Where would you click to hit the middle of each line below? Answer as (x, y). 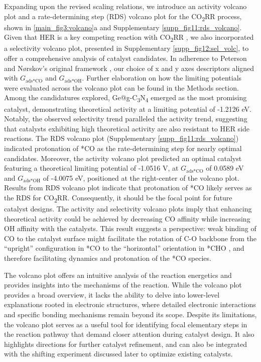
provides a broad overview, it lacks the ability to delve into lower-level (112, 294)
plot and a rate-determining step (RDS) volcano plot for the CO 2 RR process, (123, 17)
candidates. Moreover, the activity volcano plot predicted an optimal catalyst (123, 158)
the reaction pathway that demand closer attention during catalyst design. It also (129, 334)
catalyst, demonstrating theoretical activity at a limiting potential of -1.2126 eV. (128, 108)
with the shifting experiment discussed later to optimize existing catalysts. (118, 354)
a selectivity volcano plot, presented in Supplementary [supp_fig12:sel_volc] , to (126, 48)
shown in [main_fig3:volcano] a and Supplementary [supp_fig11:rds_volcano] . (123, 27)
